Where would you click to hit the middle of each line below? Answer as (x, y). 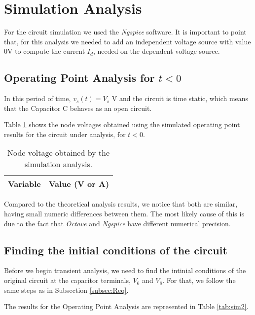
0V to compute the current (45, 51)
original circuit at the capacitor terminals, (67, 280)
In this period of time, (37, 98)
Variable (24, 184)
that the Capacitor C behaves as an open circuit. (78, 108)
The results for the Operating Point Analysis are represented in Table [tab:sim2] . (126, 306)
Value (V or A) (79, 184)
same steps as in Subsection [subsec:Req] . (66, 290)
